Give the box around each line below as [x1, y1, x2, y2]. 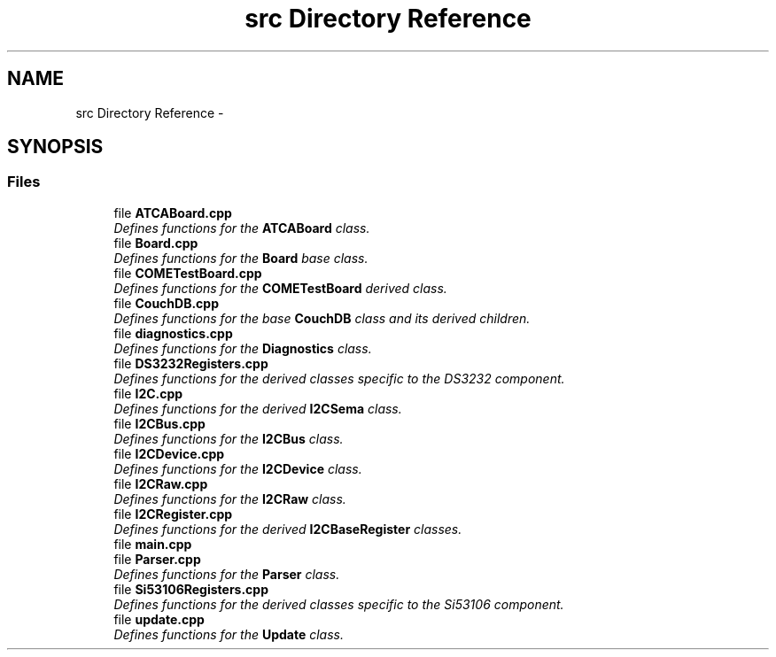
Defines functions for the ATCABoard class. [113, 220, 370, 236]
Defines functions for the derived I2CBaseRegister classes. [113, 521, 462, 537]
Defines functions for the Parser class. [113, 566, 340, 582]
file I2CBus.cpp [113, 415, 206, 431]
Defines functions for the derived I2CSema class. [113, 400, 402, 416]
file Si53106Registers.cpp [113, 581, 269, 597]
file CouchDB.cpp [113, 295, 220, 311]
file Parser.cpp [113, 551, 201, 567]
